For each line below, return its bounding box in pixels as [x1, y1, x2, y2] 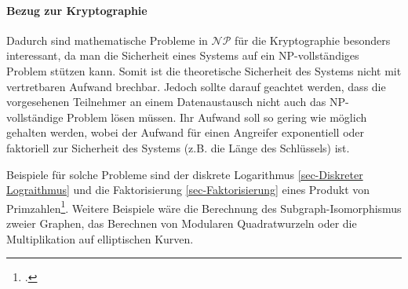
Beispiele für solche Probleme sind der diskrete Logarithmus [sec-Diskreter [6, 166, 363, 182]
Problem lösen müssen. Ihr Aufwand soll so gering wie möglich [67, 108, 367, 125]
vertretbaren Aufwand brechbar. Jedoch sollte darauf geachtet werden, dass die [6, 78, 386, 94]
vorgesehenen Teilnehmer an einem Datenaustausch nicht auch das [6, 93, 326, 110]
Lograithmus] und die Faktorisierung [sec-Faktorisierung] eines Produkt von [6, 181, 370, 198]
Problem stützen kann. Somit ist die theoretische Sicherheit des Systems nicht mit [6, 62, 402, 79]
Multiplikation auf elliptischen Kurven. [6, 230, 194, 247]
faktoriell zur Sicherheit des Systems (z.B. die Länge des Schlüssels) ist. [6, 139, 350, 155]
